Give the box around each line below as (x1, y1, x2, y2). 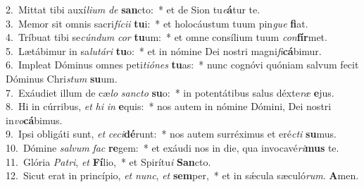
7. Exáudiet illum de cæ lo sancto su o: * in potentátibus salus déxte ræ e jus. (6, 85, 334, 99)
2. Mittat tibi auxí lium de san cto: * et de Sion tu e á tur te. (6, 2, 261, 16)
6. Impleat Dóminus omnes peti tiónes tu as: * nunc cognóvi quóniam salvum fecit (6, 57, 359, 72)
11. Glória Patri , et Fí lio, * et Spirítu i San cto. (6, 154, 211, 169)
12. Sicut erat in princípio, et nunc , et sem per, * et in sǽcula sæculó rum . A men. (6, 168, 359, 183)
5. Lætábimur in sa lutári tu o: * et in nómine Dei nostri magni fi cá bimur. (6, 43, 322, 58)
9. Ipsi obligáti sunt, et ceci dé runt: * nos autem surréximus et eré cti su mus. (6, 126, 337, 141)
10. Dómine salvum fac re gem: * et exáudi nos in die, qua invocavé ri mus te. (6, 140, 339, 155)
